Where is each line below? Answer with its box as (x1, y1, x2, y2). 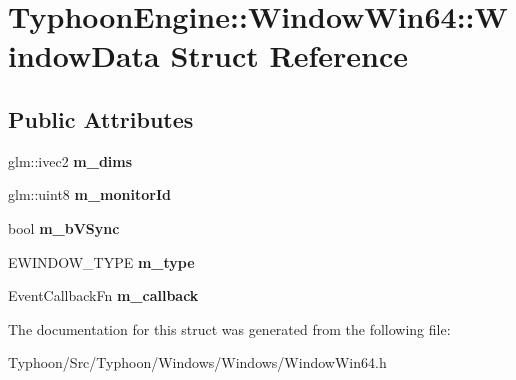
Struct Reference (170, 35, 409, 76)
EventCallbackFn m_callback (8, 285, 199, 306)
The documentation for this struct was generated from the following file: (8, 318, 451, 339)
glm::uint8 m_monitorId (8, 184, 171, 205)
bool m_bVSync (8, 217, 120, 238)
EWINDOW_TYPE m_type (8, 251, 195, 272)
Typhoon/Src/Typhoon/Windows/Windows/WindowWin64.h (8, 352, 387, 373)
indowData (8, 35, 160, 76)
